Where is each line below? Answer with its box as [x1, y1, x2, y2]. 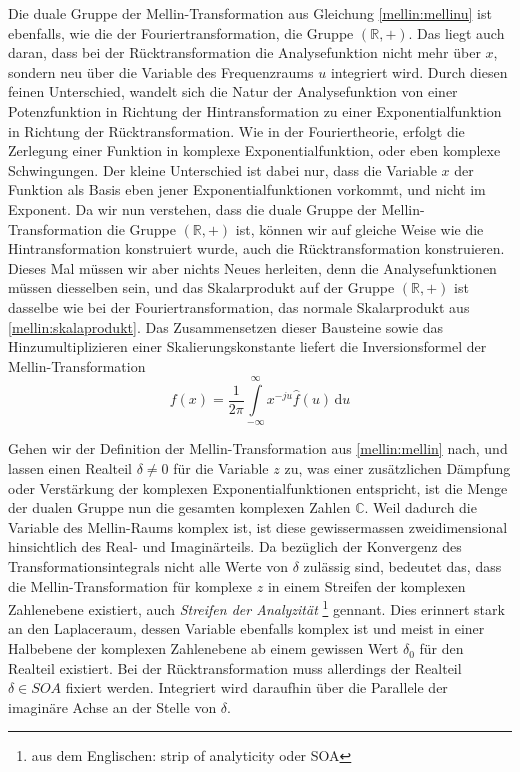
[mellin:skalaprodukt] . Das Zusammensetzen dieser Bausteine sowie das [8, 316, 444, 337]
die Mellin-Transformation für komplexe [8, 575, 253, 596]
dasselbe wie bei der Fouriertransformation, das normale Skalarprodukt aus [8, 296, 470, 317]
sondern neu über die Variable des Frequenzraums [8, 61, 314, 82]
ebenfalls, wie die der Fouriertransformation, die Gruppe [8, 22, 354, 43]
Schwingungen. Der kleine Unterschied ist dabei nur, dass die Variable [8, 159, 437, 180]
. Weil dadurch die [364, 497, 477, 518]
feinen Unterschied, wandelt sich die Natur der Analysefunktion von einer [8, 81, 458, 102]
